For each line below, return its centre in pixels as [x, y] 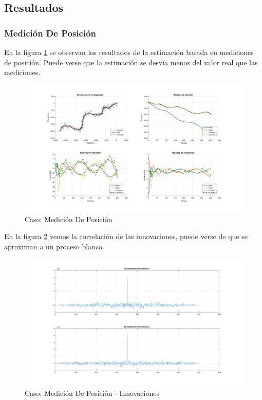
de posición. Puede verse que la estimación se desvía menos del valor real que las [131, 62]
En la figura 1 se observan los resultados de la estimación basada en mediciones [129, 52]
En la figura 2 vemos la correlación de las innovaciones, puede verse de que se [126, 236]
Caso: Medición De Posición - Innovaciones [92, 393]
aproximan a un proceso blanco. [54, 246]
